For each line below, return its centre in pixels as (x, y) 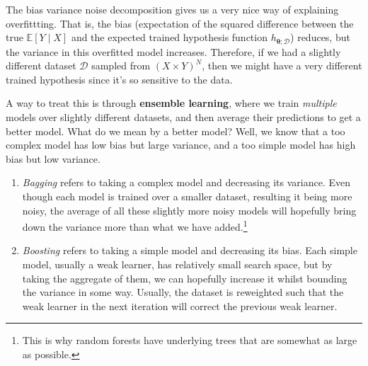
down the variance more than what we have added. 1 (135, 225)
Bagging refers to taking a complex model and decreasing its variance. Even (186, 182)
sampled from (121, 65)
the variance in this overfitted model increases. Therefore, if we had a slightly (173, 51)
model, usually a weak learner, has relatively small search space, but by (177, 264)
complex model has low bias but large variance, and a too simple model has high (181, 145)
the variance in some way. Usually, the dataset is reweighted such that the (183, 292)
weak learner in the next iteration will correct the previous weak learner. (180, 305)
